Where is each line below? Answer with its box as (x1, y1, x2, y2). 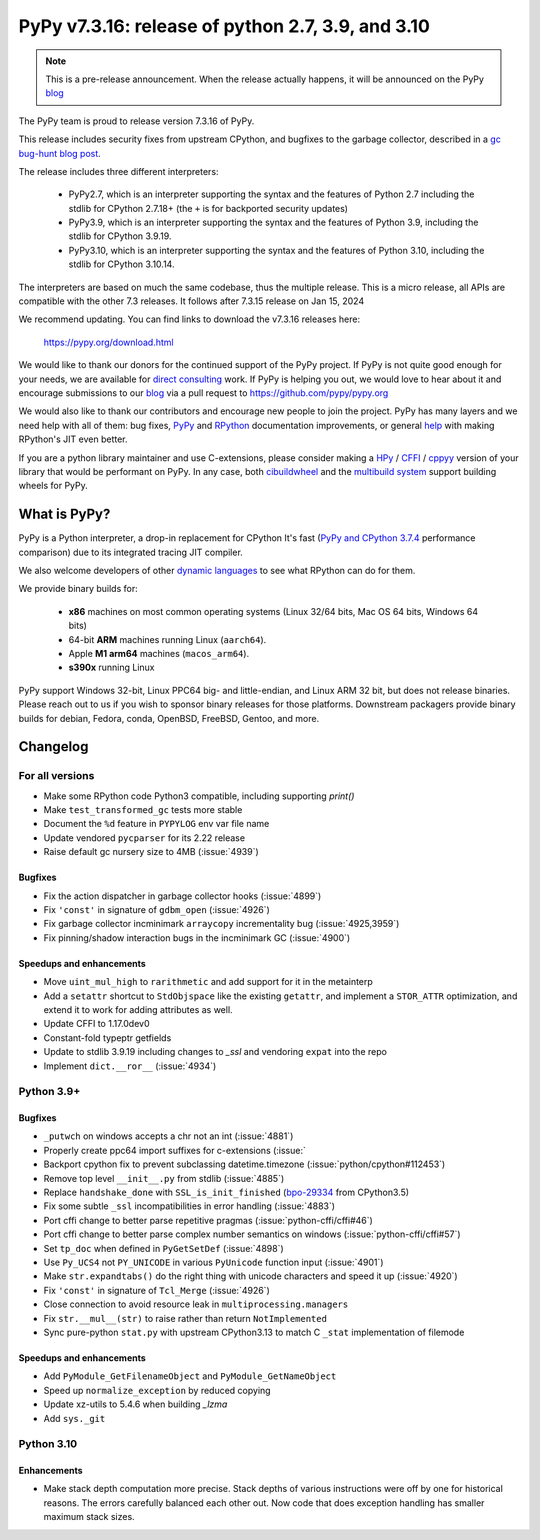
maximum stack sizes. (43, 1511, 135, 1523)
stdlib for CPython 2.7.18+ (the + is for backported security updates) (68, 202, 349, 214)
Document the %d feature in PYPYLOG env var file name (43, 818, 270, 830)
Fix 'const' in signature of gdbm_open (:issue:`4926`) (43, 904, 270, 916)
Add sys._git (43, 1412, 106, 1424)
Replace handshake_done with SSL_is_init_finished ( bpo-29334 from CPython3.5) (43, 1186, 410, 1199)
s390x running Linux (68, 661, 155, 674)
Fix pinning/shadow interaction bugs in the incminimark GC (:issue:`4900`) (43, 931, 351, 944)
